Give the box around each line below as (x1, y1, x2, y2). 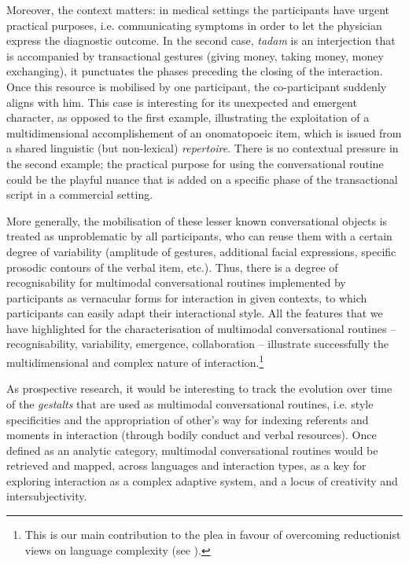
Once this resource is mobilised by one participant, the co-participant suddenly (6, 78, 387, 94)
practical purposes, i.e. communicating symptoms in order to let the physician (6, 16, 382, 33)
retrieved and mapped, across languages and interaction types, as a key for (6, 457, 367, 474)
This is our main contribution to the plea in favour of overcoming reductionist (24, 526, 401, 543)
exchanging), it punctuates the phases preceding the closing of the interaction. (6, 63, 383, 79)
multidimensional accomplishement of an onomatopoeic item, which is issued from (6, 124, 402, 141)
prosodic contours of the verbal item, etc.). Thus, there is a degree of (6, 258, 338, 275)
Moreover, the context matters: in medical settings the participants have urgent (6, 2, 389, 17)
